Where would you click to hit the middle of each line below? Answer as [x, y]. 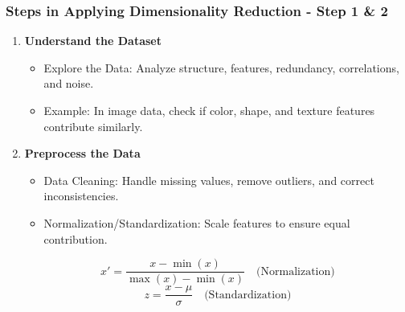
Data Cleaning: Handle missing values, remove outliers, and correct [209, 180]
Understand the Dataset [93, 41]
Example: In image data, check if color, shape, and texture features [209, 110]
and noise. [69, 83]
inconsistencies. [81, 196]
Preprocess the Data [82, 153]
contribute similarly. [93, 126]
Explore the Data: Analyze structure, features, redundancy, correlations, [221, 67]
